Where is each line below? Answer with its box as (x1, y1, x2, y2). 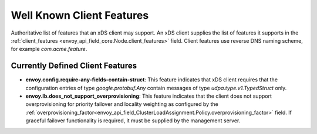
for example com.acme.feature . (11, 46, 87, 53)
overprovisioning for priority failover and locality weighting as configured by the (25, 101, 218, 108)
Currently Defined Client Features (11, 61, 137, 71)
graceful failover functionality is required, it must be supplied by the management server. (25, 117, 241, 124)
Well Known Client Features (11, 9, 149, 22)
